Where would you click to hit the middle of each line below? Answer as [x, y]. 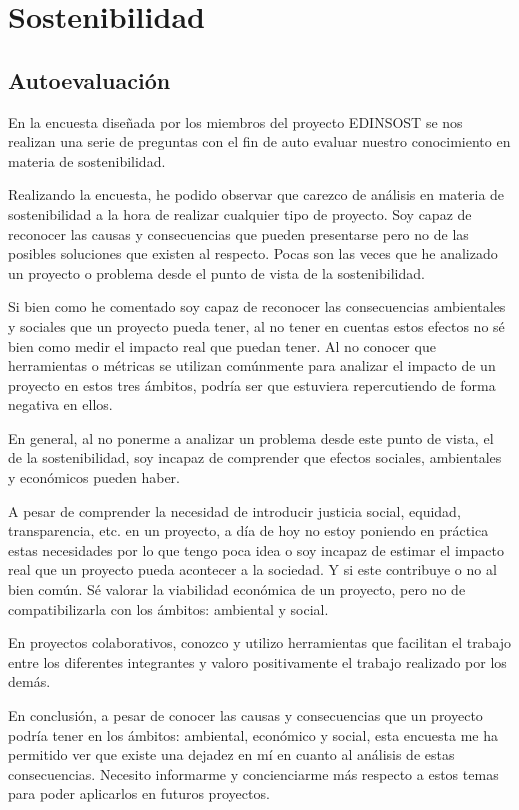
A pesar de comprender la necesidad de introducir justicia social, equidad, [234, 510]
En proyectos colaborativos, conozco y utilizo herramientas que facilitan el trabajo [260, 642]
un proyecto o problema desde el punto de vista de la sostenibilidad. [216, 272]
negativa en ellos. [60, 404]
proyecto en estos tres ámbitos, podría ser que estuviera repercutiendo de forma [252, 384]
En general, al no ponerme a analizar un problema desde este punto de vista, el [251, 437]
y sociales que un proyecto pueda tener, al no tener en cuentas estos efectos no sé [256, 325]
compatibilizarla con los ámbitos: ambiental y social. [168, 608]
